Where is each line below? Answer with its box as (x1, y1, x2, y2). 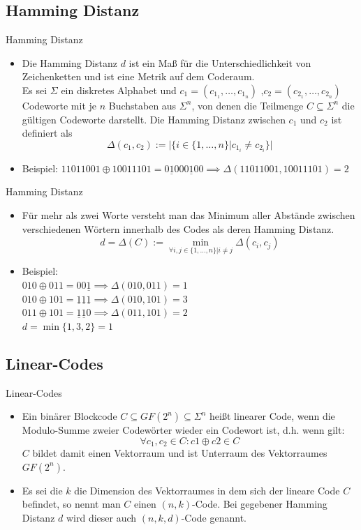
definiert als (22, 126, 73, 140)
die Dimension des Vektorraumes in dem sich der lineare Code (74, 483, 340, 497)
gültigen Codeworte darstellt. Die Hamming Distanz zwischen (22, 112, 286, 126)
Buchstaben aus (108, 98, 177, 112)
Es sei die (22, 483, 63, 497)
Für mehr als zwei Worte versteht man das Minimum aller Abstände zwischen (22, 208, 355, 222)
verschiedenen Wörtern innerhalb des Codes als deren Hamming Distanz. (22, 221, 334, 236)
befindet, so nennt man (22, 497, 121, 511)
